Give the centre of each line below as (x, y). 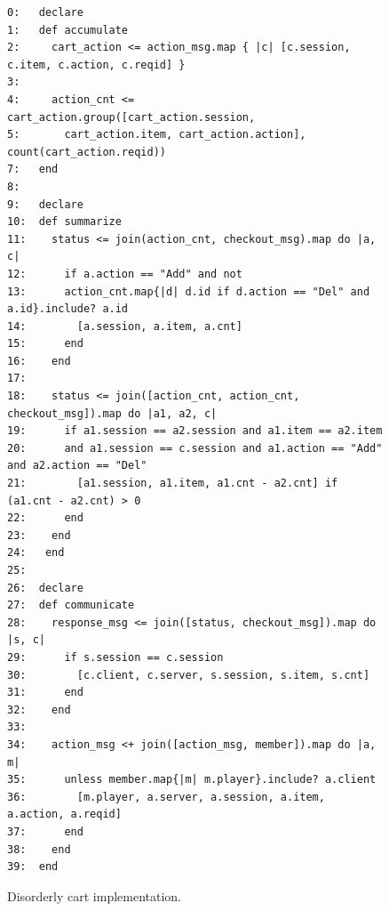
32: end (39, 709)
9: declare (45, 204)
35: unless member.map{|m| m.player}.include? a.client (192, 780)
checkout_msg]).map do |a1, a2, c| (112, 413)
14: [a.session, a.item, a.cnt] (125, 326)
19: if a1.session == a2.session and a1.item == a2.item (195, 431)
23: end (39, 535)
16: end (39, 361)
